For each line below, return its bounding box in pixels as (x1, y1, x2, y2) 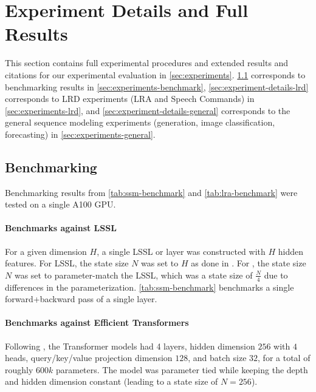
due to (264, 268, 288, 281)
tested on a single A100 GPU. (5, 198, 116, 211)
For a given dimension (5, 245, 87, 257)
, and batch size (188, 351, 247, 364)
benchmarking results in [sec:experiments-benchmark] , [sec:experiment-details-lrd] (5, 80, 309, 93)
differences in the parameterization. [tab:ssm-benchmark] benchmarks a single (5, 280, 294, 293)
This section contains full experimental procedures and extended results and (5, 56, 289, 69)
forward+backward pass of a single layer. (5, 292, 157, 305)
